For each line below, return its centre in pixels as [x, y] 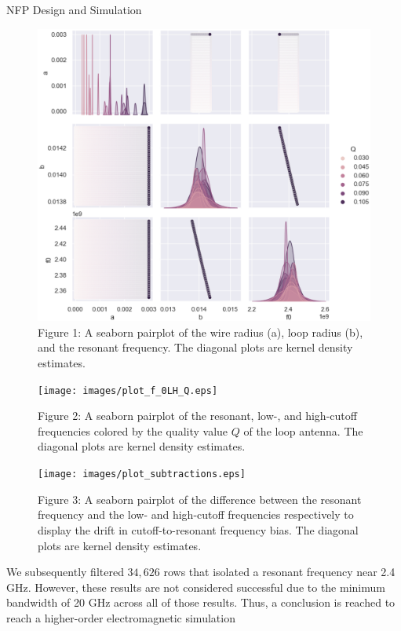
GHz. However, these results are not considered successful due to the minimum [196, 587]
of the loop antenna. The [303, 430]
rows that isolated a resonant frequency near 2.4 [279, 572]
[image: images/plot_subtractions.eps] [142, 474]
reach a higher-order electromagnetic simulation [121, 617]
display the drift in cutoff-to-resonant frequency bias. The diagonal [198, 529]
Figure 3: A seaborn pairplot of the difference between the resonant [200, 499]
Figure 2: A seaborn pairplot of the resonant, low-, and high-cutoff [197, 416]
